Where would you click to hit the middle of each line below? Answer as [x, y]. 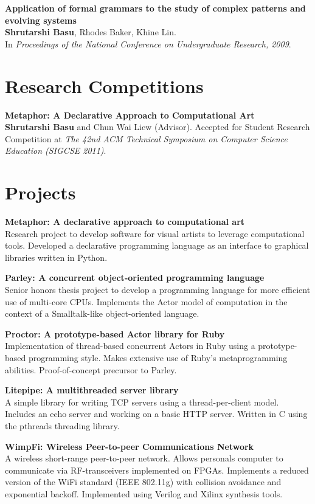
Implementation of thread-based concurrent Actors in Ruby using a [130, 346]
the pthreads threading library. [62, 425]
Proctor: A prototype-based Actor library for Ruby [115, 333]
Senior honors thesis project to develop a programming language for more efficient [158, 289]
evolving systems [41, 20]
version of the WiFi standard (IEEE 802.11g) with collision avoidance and [143, 482]
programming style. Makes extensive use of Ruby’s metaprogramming [158, 357]
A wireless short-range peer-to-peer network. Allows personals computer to [144, 458]
